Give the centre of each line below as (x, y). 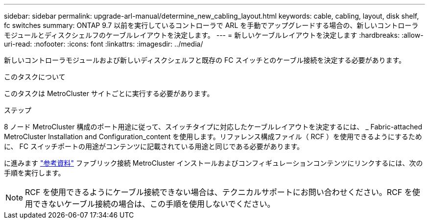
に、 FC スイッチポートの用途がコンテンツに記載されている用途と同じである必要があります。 (154, 146)
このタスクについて (35, 77)
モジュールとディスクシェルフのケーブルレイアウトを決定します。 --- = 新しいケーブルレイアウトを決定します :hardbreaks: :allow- (214, 35)
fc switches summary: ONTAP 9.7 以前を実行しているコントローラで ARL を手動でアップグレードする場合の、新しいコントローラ (211, 25)
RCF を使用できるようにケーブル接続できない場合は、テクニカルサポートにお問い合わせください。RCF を (219, 192)
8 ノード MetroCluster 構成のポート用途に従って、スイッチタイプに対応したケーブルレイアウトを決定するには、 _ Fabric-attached (213, 127)
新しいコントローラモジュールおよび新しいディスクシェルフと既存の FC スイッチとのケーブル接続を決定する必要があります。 (205, 60)
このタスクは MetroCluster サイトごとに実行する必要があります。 (109, 93)
